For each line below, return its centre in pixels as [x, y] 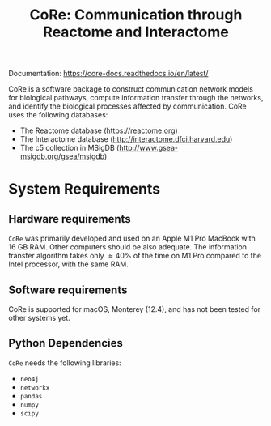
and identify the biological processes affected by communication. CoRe [127, 106]
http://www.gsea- [148, 148]
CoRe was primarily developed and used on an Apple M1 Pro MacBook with [132, 239]
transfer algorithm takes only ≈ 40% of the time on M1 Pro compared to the [135, 256]
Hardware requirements [70, 219]
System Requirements [84, 189]
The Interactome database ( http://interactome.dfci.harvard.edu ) [126, 139]
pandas [31, 396]
